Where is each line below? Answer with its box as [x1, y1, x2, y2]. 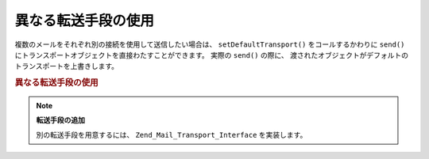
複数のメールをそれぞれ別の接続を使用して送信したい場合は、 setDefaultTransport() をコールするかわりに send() [14, 40, 405, 49]
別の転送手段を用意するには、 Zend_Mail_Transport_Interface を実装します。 [36, 130, 307, 139]
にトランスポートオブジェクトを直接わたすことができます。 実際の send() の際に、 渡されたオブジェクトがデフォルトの [14, 50, 409, 59]
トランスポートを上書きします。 [14, 62, 119, 71]
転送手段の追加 [36, 115, 85, 125]
